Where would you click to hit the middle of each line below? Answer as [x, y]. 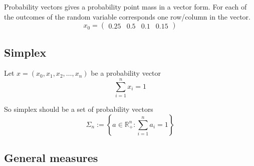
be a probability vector [126, 73]
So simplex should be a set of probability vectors [79, 109]
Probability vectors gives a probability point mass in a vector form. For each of [125, 7]
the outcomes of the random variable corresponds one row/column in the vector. [127, 16]
